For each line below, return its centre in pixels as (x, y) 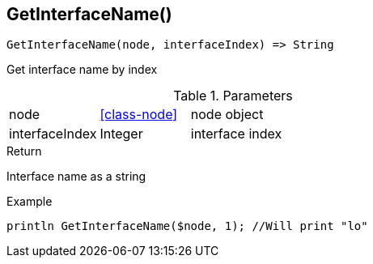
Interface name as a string (76, 177)
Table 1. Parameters (233, 96)
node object (227, 115)
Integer (121, 134)
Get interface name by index (82, 70)
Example (30, 202)
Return (24, 151)
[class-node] (139, 115)
